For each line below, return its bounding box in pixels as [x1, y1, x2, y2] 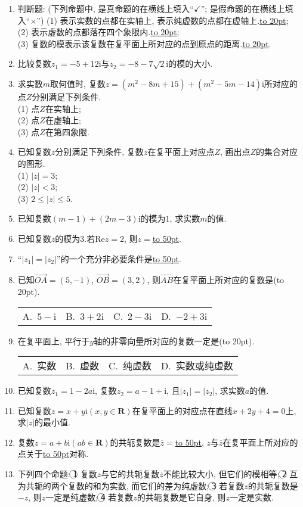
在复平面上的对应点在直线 [132, 404, 233, 416]
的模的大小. [168, 57, 213, 70]
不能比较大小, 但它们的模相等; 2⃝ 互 [163, 468, 298, 480]
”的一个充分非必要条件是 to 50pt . [57, 252, 181, 265]
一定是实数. [229, 491, 274, 503]
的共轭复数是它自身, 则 [137, 491, 226, 503]
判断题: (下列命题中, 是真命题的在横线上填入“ [17, 2, 194, 14]
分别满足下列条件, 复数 [55, 145, 144, 158]
